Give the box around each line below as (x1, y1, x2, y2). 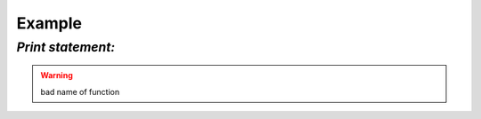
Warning (40, 70, 73, 81)
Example (16, 13, 82, 33)
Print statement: (16, 39, 116, 55)
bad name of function (40, 86, 120, 97)
